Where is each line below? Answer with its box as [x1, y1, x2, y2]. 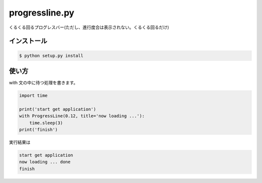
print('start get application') [19, 106, 97, 112]
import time [19, 93, 48, 98]
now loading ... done [19, 159, 71, 165]
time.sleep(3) [29, 120, 63, 126]
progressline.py [9, 7, 75, 18]
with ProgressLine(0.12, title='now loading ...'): [19, 113, 145, 119]
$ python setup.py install [19, 53, 83, 58]
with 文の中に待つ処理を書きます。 [9, 80, 78, 86]
